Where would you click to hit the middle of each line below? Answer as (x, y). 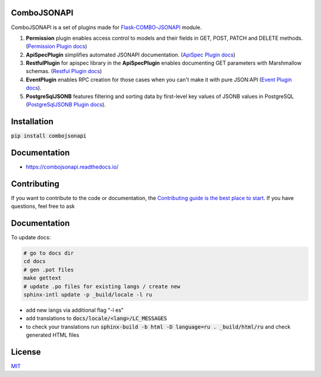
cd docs (34, 262)
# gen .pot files (49, 270)
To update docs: (31, 237)
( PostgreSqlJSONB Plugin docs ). (66, 104)
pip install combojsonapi (49, 136)
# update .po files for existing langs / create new (102, 286)
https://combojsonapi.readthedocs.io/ (72, 167)
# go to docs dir (49, 253)
